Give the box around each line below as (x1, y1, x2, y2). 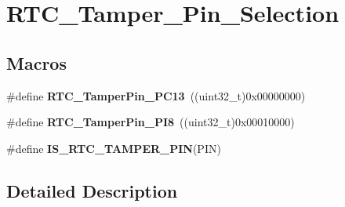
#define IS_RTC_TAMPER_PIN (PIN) (6, 140, 221, 156)
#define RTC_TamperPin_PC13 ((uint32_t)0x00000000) (6, 87, 306, 103)
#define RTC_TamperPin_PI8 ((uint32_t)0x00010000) (6, 114, 295, 130)
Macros (6, 50, 67, 74)
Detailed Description (6, 178, 178, 202)
